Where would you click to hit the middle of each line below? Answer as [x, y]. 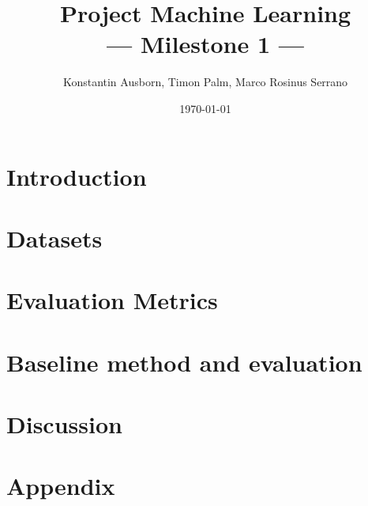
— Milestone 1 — [205, 44]
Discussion [64, 424]
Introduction [77, 176]
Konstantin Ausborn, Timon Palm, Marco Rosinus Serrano [205, 82]
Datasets [54, 238]
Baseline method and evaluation [184, 362]
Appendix [61, 486]
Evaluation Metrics [112, 300]
